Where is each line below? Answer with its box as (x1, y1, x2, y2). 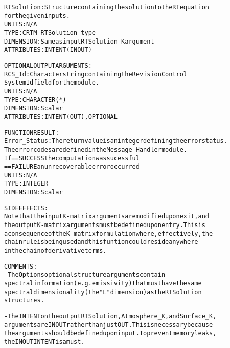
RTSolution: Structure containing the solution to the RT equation (4, 4, 209, 11)
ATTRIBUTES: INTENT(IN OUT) (4, 46, 92, 54)
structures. (4, 297, 44, 304)
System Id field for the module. (4, 79, 100, 87)
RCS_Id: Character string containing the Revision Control (4, 70, 187, 78)
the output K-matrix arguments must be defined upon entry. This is (4, 221, 205, 229)
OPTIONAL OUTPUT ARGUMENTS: (4, 62, 92, 69)
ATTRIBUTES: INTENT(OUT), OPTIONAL (4, 113, 118, 120)
